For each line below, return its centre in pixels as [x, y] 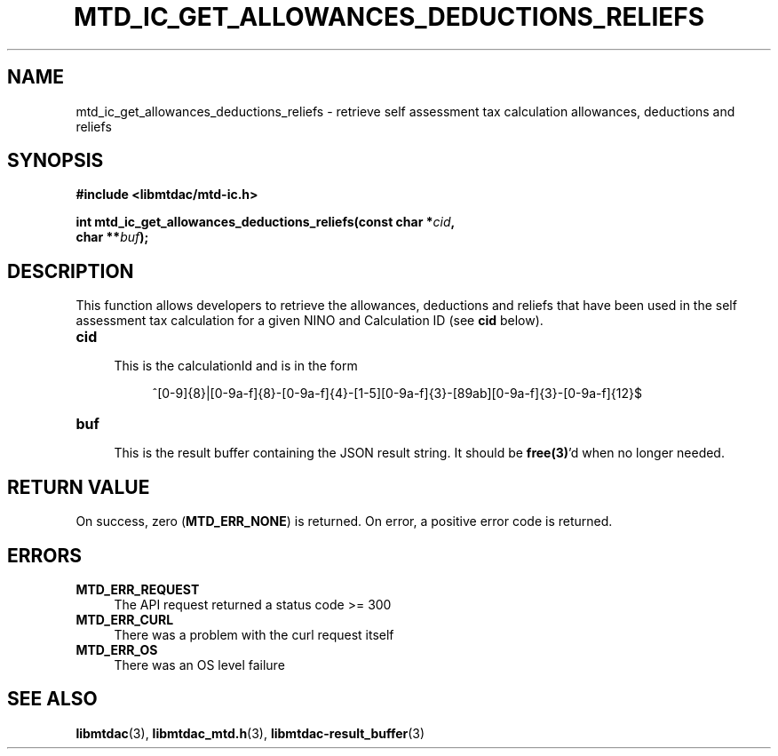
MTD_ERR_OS [117, 649]
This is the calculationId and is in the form [236, 366]
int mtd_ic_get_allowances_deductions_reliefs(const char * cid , [266, 222]
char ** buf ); [112, 237]
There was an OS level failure [199, 664]
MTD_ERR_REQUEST [138, 589]
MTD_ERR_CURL [125, 619]
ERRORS [45, 555]
